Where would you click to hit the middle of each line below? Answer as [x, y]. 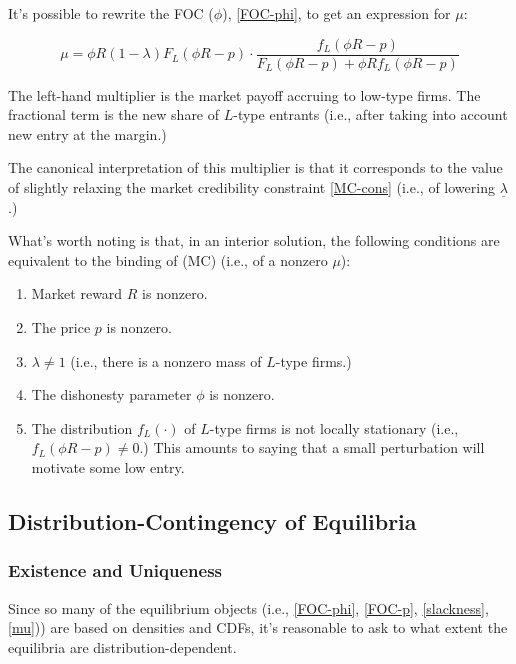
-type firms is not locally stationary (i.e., [334, 427]
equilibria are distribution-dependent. [122, 646]
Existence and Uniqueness [115, 570]
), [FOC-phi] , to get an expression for [336, 13]
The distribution [82, 427]
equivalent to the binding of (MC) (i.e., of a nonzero [168, 259]
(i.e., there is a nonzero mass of [166, 360]
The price [61, 327]
